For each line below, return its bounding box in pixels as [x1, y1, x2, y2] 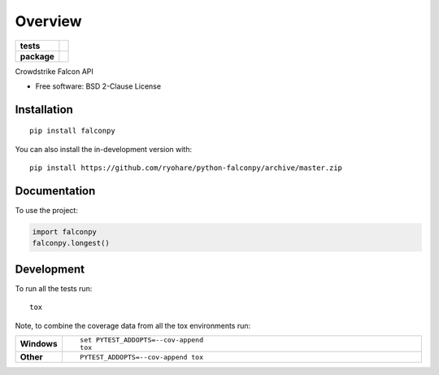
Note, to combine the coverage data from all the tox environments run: [15, 320, 251, 330]
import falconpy [32, 228, 98, 237]
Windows [20, 338, 58, 350]
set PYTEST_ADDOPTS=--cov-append [80, 336, 203, 345]
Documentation [15, 184, 96, 198]
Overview [15, 12, 82, 30]
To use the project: [15, 206, 79, 216]
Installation [15, 102, 73, 116]
